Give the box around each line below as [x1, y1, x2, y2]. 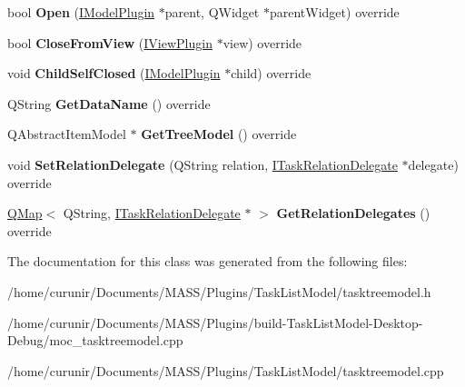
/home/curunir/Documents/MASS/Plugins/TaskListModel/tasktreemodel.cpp [7, 361, 444, 380]
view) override [223, 33, 302, 52]
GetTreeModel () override [141, 124, 297, 144]
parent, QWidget [164, 3, 260, 21]
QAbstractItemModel [7, 124, 126, 144]
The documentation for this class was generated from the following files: [7, 252, 408, 271]
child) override [231, 64, 312, 83]
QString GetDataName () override [7, 94, 211, 113]
